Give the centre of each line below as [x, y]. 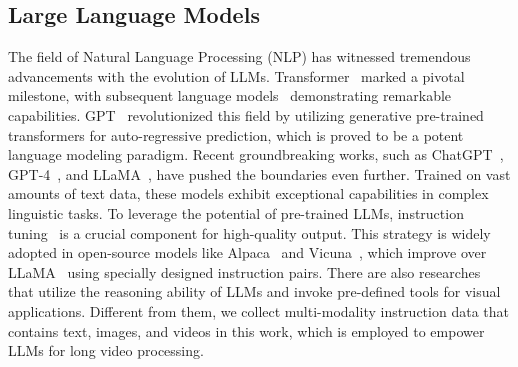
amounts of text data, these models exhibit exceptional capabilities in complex [248, 193]
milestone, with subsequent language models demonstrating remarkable [230, 95]
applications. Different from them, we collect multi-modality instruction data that [258, 310]
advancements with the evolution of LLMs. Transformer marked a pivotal [236, 75]
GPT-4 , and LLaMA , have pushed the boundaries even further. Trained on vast [259, 173]
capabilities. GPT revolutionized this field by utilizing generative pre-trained [246, 114]
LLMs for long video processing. [106, 350]
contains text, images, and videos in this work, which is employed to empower [246, 330]
